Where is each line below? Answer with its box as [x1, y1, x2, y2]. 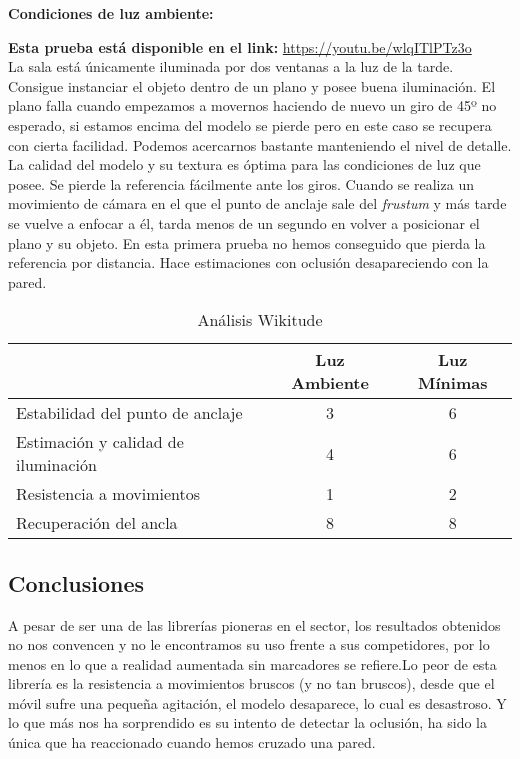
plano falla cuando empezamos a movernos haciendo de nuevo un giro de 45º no [8, 95, 497, 116]
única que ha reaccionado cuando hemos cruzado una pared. [8, 732, 376, 753]
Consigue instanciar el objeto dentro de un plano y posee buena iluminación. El [8, 75, 496, 96]
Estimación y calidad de [16, 430, 184, 454]
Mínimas [418, 371, 488, 395]
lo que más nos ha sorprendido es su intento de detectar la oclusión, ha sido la [8, 712, 487, 733]
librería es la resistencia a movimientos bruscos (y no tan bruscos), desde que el [8, 673, 495, 694]
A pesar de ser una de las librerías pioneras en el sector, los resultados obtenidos [8, 614, 501, 635]
